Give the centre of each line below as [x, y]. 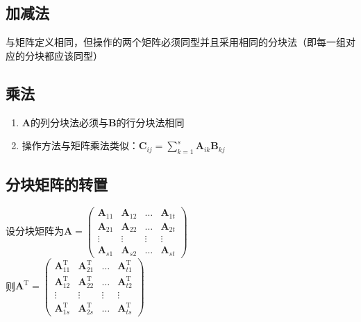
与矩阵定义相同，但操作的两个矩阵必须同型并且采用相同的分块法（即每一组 [176, 42]
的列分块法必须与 [69, 122]
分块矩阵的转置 [57, 184]
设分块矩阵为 [35, 231]
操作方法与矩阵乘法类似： [80, 145]
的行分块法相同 [150, 122]
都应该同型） [73, 55]
